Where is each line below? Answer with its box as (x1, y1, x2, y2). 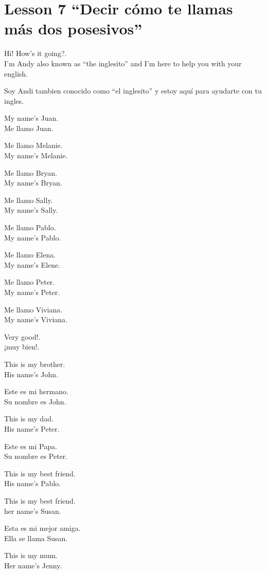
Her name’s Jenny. (4, 560, 62, 570)
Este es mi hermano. (4, 386, 68, 397)
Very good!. (4, 331, 41, 342)
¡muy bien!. (4, 341, 40, 352)
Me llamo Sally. (4, 194, 53, 205)
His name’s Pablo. (4, 478, 61, 489)
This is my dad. (4, 413, 54, 424)
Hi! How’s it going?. (4, 48, 67, 59)
